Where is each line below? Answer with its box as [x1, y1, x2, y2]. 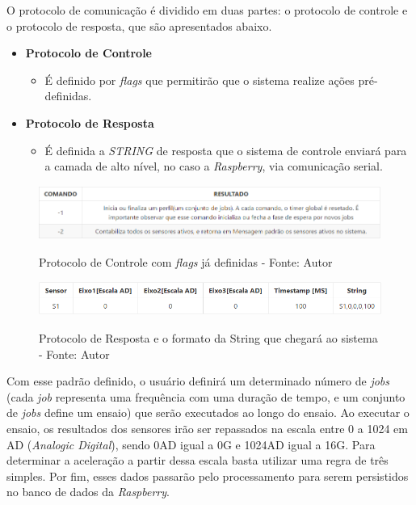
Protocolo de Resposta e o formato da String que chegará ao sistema [39, 330, 378, 347]
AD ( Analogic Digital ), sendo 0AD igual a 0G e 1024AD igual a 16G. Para [6, 436, 376, 452]
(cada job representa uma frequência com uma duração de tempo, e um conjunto [6, 388, 405, 405]
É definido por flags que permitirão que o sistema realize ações [44, 71, 355, 88]
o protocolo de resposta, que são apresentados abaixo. [6, 17, 272, 34]
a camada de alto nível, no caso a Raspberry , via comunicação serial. [44, 158, 383, 175]
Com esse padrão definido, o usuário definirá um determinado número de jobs [6, 372, 390, 389]
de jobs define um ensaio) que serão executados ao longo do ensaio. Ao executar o [6, 404, 410, 421]
